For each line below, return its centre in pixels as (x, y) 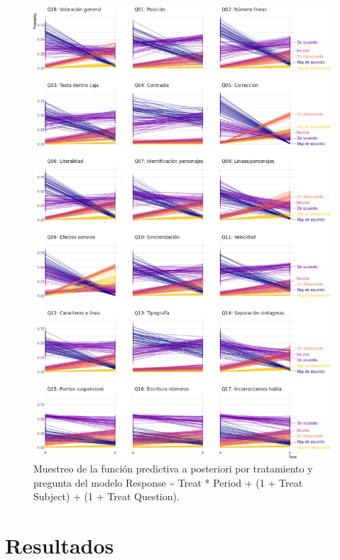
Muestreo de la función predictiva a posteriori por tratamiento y (173, 469)
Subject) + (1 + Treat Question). (106, 496)
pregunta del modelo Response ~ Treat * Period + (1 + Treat (168, 482)
